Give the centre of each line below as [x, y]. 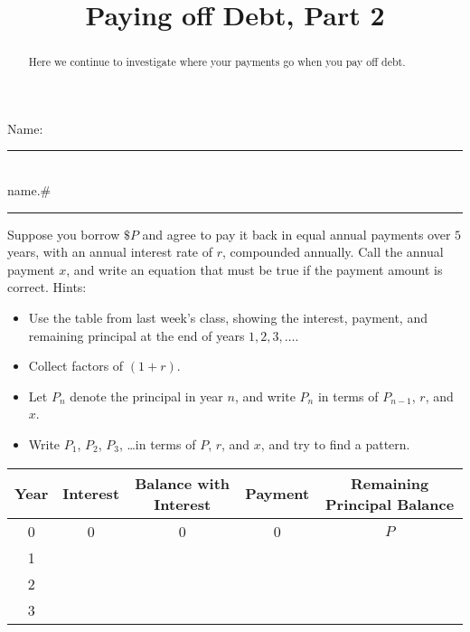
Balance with [183, 483]
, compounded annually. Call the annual [333, 252]
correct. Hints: [47, 287]
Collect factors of [76, 366]
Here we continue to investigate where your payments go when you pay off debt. [217, 62]
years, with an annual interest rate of [110, 252]
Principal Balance [390, 504]
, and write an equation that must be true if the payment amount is [254, 269]
